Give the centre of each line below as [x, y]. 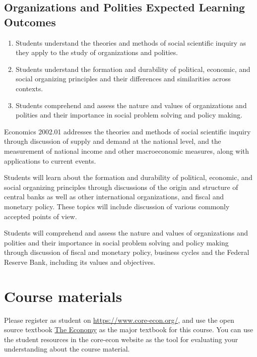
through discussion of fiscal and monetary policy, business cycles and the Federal [127, 252]
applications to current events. [50, 160]
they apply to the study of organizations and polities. [97, 52]
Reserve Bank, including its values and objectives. [80, 262]
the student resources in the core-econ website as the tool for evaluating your [121, 339]
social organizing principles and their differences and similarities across [123, 79]
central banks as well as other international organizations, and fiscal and [114, 197]
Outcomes [30, 22]
